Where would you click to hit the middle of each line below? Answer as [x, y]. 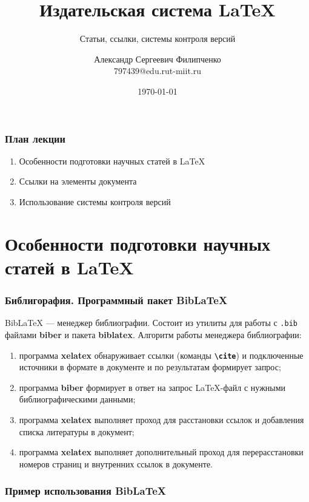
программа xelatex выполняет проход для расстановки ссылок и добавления [161, 420]
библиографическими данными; [77, 399]
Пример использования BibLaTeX [86, 491]
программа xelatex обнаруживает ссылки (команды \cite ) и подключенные [161, 355]
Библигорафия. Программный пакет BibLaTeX [116, 300]
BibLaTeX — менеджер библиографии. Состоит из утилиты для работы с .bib [151, 323]
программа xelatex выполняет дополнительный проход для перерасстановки [161, 452]
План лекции [35, 138]
